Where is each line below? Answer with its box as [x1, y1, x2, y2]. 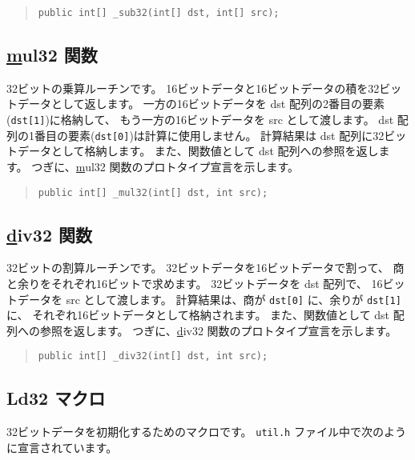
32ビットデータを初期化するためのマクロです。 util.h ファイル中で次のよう [6, 423, 406, 440]
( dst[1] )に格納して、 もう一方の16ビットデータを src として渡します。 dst [6, 111, 394, 128]
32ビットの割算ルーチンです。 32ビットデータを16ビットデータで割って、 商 [6, 259, 405, 276]
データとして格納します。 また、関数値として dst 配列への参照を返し [17, 142, 379, 159]
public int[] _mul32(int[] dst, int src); [38, 186, 268, 198]
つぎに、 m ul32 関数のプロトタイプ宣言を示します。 [31, 158, 300, 174]
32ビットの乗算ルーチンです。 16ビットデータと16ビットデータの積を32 [6, 79, 380, 96]
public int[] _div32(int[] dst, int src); [38, 350, 268, 362]
